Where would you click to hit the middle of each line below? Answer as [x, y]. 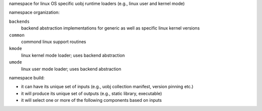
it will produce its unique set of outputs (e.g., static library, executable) [91, 93]
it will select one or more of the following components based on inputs [91, 100]
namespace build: [27, 78]
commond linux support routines [54, 42]
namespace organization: [34, 13]
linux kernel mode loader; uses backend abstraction [73, 55]
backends [19, 21]
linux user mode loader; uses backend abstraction [71, 69]
